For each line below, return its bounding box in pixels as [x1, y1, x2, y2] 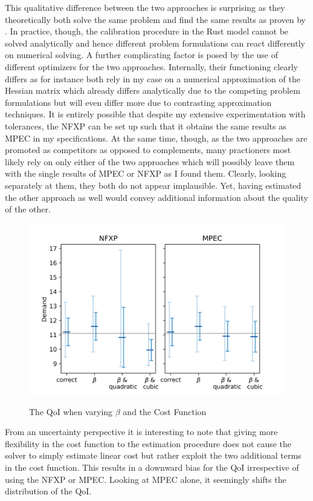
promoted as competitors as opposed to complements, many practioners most [5, 143, 291, 156]
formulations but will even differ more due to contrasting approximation [5, 96, 272, 108]
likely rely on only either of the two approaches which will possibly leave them [5, 155, 295, 168]
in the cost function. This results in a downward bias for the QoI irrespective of [5, 461, 299, 474]
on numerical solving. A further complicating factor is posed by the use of [5, 48, 278, 61]
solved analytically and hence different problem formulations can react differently [5, 36, 305, 49]
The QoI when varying [29, 405, 113, 417]
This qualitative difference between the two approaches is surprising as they [5, 1, 285, 13]
